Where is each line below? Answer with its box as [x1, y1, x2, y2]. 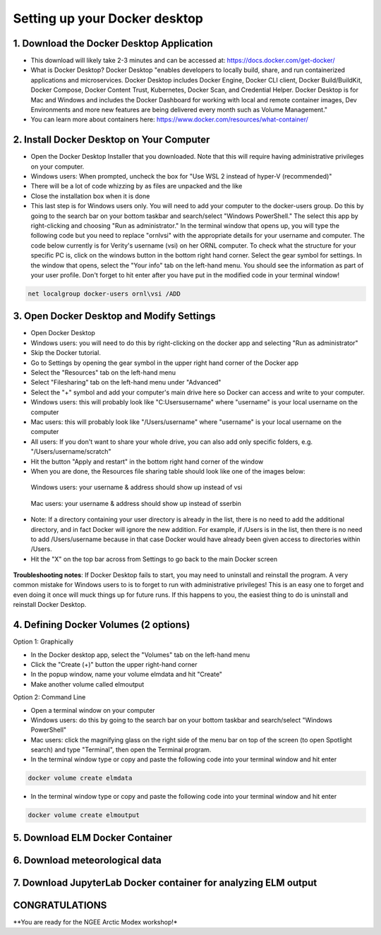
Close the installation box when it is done [30, 191, 150, 200]
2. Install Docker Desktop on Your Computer [13, 134, 210, 146]
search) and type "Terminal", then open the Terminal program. [30, 745, 212, 754]
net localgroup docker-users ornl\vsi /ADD [28, 289, 181, 298]
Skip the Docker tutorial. [30, 349, 102, 357]
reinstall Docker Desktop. [13, 601, 87, 609]
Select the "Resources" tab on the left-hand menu [30, 368, 176, 377]
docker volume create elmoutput [28, 812, 140, 819]
